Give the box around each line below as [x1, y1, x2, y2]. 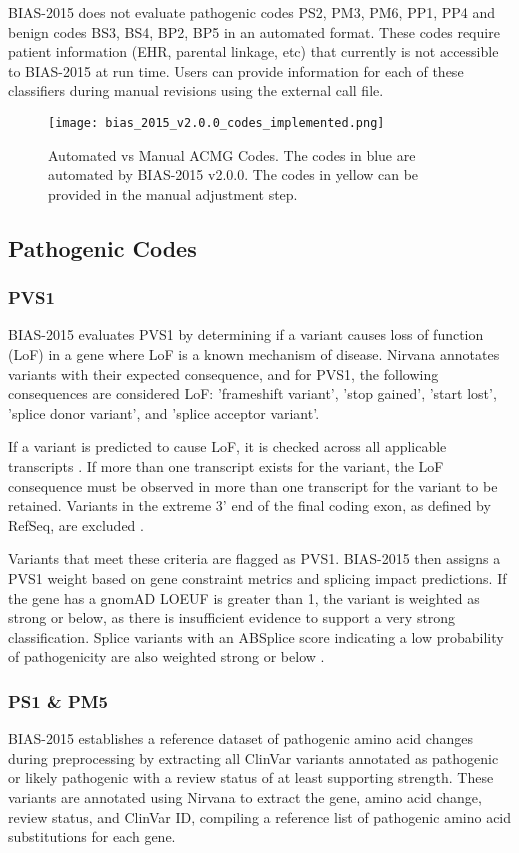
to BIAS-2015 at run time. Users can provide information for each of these [8, 60, 464, 81]
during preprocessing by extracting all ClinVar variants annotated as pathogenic [8, 747, 499, 768]
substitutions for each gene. [8, 826, 176, 847]
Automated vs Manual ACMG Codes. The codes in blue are [48, 144, 416, 165]
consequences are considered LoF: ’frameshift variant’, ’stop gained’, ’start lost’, [8, 383, 497, 404]
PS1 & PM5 [8, 688, 109, 713]
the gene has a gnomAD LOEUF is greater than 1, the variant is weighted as [8, 587, 480, 608]
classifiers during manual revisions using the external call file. [8, 80, 384, 101]
